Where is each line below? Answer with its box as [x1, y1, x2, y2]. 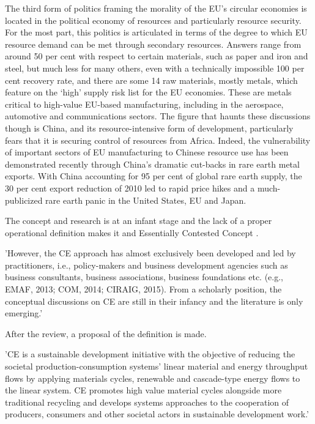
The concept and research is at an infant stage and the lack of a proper [5, 214, 272, 227]
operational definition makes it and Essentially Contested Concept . [5, 226, 259, 239]
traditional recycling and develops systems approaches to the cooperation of [5, 395, 289, 408]
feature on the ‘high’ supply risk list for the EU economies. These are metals [5, 86, 292, 99]
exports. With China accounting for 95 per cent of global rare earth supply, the [5, 169, 302, 182]
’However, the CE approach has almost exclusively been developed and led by [5, 247, 296, 259]
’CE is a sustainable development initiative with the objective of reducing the [5, 348, 295, 360]
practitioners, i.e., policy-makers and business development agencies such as [5, 258, 288, 271]
